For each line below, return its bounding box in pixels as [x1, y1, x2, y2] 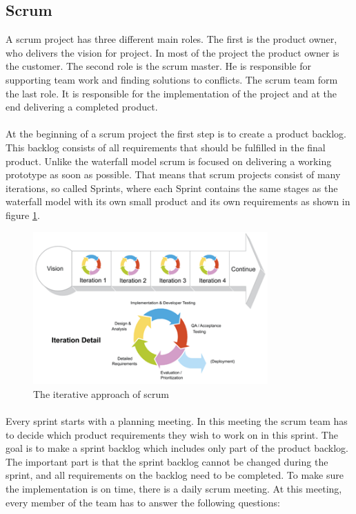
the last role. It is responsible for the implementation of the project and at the [6, 86, 337, 100]
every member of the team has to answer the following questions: [6, 495, 280, 509]
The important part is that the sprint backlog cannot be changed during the [6, 454, 328, 468]
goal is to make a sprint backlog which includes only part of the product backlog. [6, 441, 348, 455]
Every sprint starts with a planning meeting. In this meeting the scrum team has [6, 414, 348, 428]
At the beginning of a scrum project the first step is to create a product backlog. [6, 126, 346, 141]
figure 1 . [6, 207, 40, 222]
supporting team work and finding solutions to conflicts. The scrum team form [6, 72, 338, 86]
